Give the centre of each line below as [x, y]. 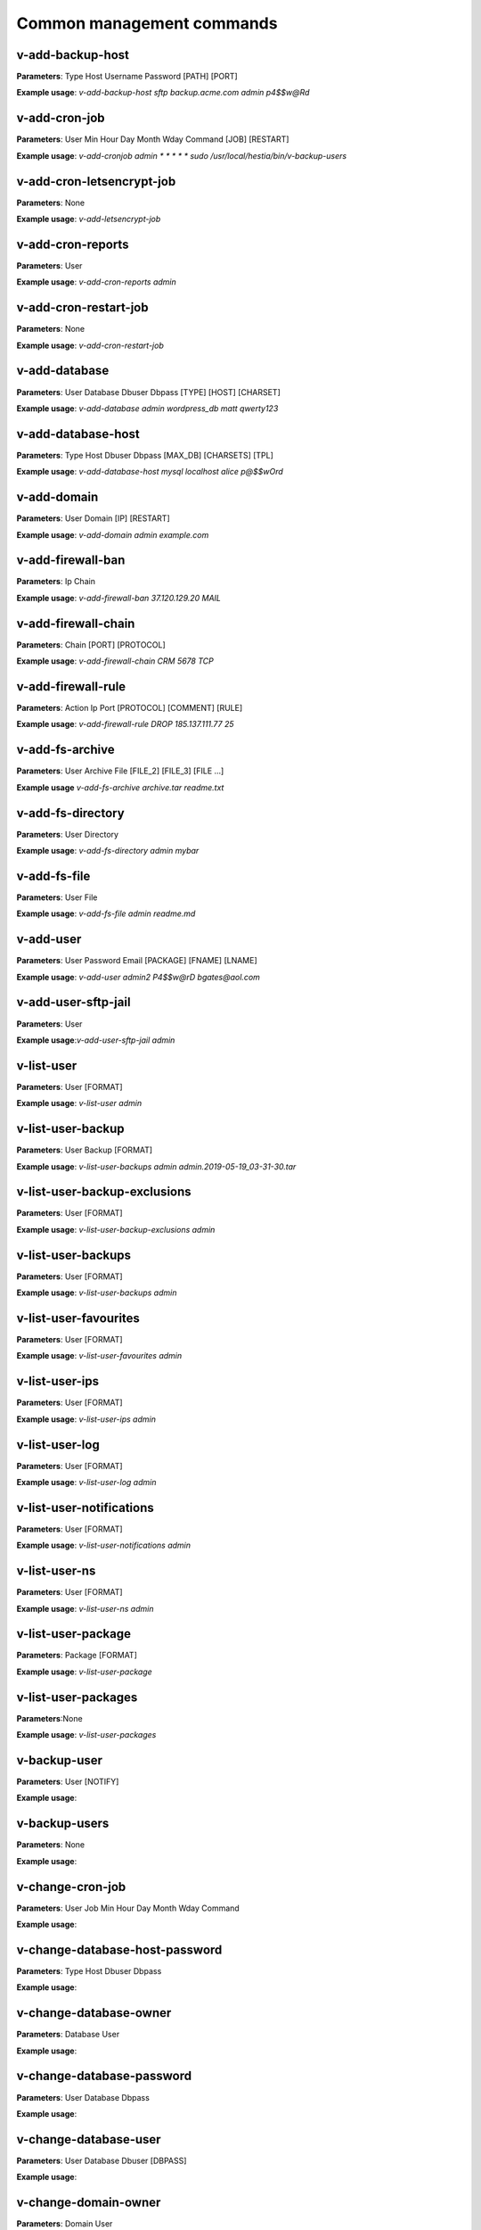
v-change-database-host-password [119, 1949]
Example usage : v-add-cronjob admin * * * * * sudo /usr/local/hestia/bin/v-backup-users [182, 155]
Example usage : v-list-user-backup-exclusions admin [116, 1229]
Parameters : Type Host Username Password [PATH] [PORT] [127, 77]
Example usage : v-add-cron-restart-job [90, 345]
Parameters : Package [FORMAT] [77, 1656]
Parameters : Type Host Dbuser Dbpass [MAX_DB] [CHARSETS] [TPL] [145, 455]
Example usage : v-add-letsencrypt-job [89, 219]
